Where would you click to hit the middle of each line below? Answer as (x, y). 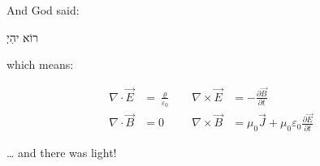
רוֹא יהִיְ (22, 37)
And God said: (43, 10)
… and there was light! (62, 153)
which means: (40, 64)
